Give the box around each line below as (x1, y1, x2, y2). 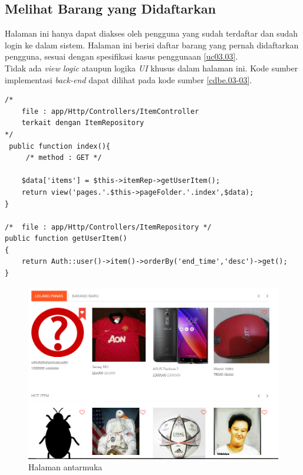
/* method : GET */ (25, 153, 102, 162)
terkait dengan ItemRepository (21, 119, 144, 127)
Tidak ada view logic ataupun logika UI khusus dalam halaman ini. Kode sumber (5, 61, 298, 74)
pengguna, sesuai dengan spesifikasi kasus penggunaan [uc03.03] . (5, 50, 238, 63)
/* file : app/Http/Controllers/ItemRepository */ (5, 222, 212, 231)
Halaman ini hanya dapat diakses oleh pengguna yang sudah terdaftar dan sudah (5, 27, 298, 40)
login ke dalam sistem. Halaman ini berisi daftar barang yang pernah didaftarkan (5, 38, 299, 51)
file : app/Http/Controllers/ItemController (21, 107, 199, 116)
